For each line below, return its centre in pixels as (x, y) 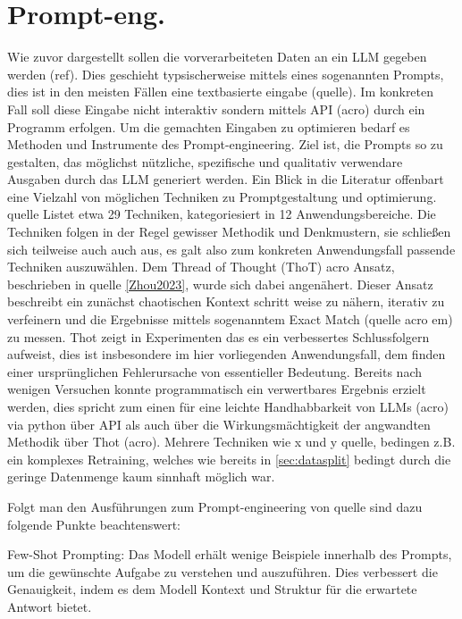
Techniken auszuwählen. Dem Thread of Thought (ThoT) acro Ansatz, (201, 267)
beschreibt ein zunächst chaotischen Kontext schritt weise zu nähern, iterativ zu (226, 301)
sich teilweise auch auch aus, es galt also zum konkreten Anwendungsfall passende (231, 249)
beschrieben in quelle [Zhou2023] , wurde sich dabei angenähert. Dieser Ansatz (220, 284)
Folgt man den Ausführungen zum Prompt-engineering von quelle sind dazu (215, 506)
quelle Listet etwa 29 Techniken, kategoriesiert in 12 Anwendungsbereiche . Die (222, 214)
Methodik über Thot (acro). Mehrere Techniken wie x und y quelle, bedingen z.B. (231, 442)
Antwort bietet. (50, 606)
